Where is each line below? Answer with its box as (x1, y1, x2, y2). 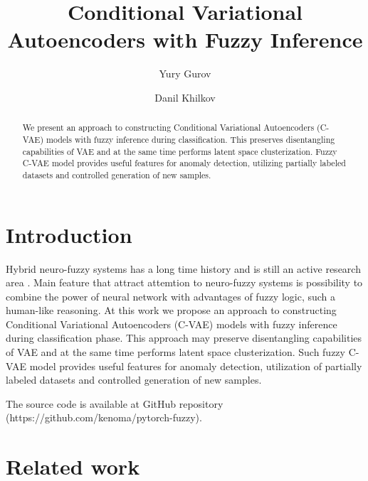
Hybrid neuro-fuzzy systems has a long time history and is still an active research (6, 261, 361, 276)
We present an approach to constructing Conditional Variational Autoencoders (22, 121, 315, 134)
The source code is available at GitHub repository (6, 396, 224, 411)
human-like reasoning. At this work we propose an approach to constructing (6, 303, 337, 318)
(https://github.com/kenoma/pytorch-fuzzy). (6, 410, 202, 425)
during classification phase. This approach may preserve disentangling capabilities (6, 330, 362, 345)
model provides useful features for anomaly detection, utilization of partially (29, 358, 362, 373)
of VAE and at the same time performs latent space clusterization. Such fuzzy (6, 345, 345, 360)
